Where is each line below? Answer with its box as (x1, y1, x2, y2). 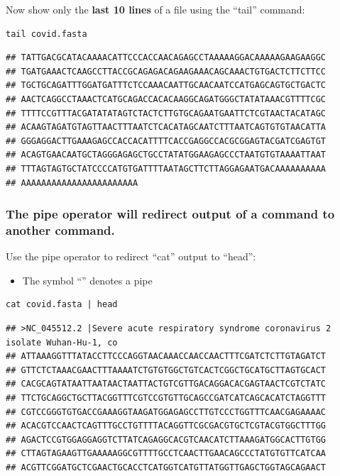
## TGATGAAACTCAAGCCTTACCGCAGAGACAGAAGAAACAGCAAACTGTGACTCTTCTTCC (6, 66, 327, 77)
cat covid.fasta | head (6, 299, 118, 310)
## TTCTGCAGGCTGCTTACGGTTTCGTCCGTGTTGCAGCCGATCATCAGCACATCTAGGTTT (6, 393, 327, 404)
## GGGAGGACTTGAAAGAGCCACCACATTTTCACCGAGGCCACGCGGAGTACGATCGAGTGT (6, 135, 327, 146)
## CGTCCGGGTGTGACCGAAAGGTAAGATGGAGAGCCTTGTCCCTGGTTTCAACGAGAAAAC (6, 406, 327, 417)
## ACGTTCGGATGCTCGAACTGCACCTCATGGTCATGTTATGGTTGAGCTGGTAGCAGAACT (6, 462, 327, 472)
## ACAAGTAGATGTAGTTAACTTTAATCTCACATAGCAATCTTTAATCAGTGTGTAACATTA (6, 122, 327, 133)
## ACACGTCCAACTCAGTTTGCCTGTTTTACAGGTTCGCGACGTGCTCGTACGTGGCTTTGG (6, 421, 327, 431)
